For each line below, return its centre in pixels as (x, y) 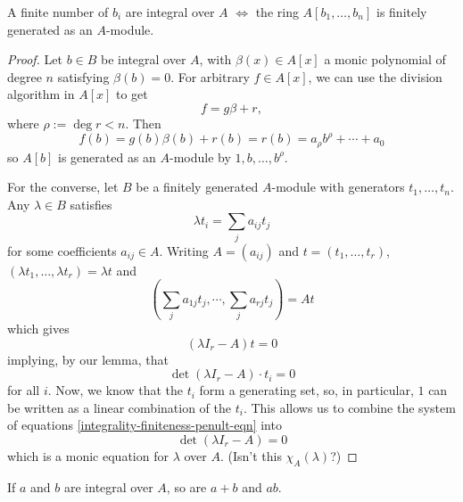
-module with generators (338, 187)
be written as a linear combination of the (119, 407)
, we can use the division (375, 76)
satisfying (83, 76)
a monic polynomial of (385, 59)
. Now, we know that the (115, 390)
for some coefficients (62, 250)
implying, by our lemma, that (88, 359)
